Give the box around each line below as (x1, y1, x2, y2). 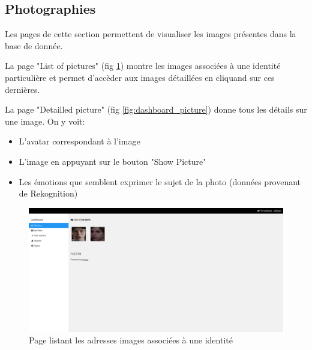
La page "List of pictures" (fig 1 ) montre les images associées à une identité (5, 59, 281, 72)
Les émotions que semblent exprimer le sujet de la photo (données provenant (19, 175, 301, 188)
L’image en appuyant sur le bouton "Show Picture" (19, 155, 206, 167)
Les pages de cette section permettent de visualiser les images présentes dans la (5, 28, 296, 40)
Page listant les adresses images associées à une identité (29, 334, 233, 346)
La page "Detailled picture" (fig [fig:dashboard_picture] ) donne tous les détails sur (5, 103, 307, 116)
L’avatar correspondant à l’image (19, 135, 140, 147)
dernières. (5, 83, 40, 95)
